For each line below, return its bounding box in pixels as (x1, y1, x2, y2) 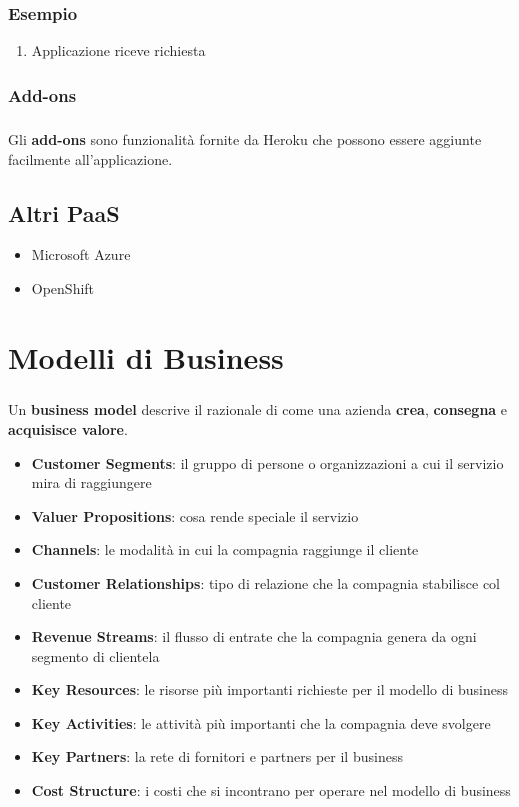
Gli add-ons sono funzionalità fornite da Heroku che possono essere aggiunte (8, 129, 482, 150)
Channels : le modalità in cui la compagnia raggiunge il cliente (31, 539, 419, 560)
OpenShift (31, 278, 95, 299)
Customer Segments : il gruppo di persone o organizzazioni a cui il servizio (31, 452, 504, 473)
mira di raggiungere (31, 472, 152, 493)
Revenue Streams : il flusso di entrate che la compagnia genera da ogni (31, 626, 477, 647)
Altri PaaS (8, 197, 120, 228)
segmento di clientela (31, 645, 160, 666)
